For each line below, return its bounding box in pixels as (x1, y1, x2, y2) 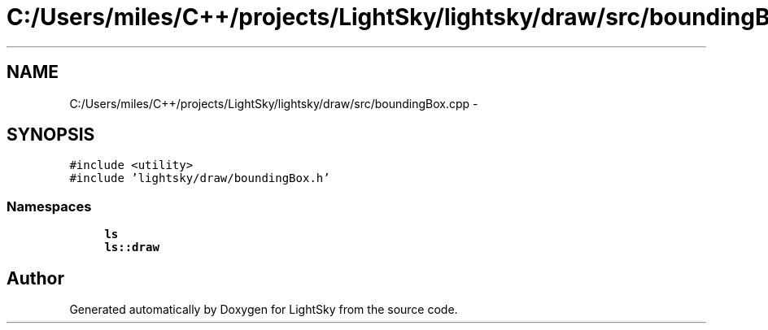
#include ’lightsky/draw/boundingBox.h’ (69, 172, 330, 185)
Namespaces (7, 198, 92, 215)
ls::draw (104, 241, 159, 254)
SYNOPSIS (7, 124, 95, 145)
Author (7, 267, 64, 289)
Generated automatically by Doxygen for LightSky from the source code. (69, 302, 458, 317)
